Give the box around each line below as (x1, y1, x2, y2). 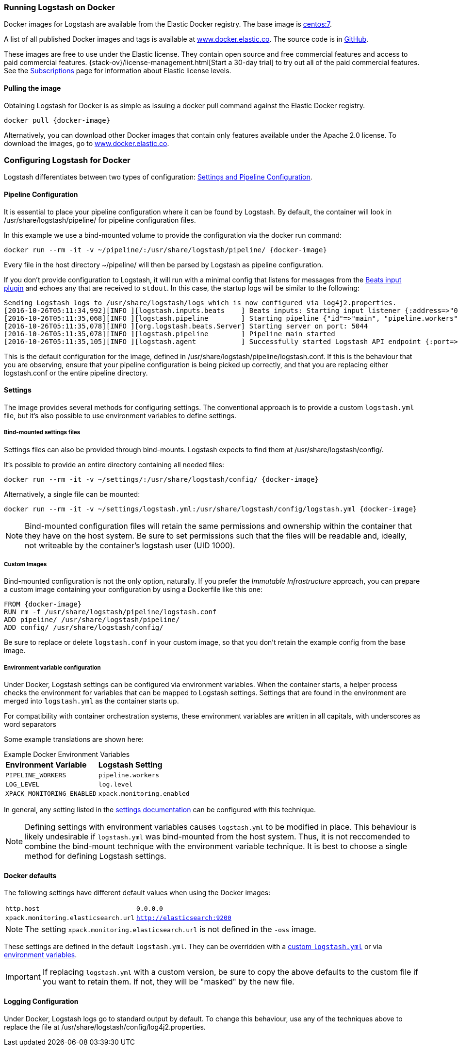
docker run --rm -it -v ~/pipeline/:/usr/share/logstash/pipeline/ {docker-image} (4, 246, 327, 254)
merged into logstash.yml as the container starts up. (4, 697, 179, 705)
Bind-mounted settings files (4, 429, 81, 436)
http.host (5, 905, 40, 913)
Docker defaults (4, 871, 57, 880)
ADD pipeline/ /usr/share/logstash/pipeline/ (4, 616, 180, 624)
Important (5, 972, 41, 982)
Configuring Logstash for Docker (4, 155, 131, 165)
